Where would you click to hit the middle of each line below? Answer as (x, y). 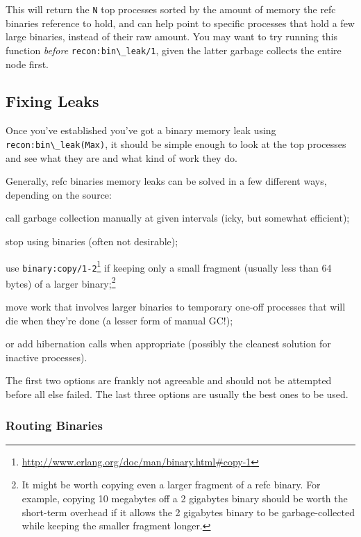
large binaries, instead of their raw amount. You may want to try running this (172, 36)
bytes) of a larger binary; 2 (61, 282)
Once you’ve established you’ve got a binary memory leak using (141, 130)
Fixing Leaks (52, 101)
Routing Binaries (54, 425)
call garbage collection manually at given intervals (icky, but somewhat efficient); (178, 218)
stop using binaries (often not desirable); (92, 241)
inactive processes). (47, 357)
